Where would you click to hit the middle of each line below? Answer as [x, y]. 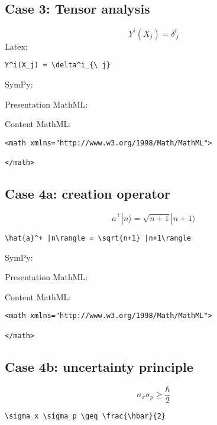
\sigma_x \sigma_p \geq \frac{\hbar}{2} [85, 416]
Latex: [16, 46]
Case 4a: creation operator [88, 194]
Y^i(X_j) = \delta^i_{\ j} [58, 65]
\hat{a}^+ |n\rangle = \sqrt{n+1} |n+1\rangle [98, 238]
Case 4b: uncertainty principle [99, 366]
